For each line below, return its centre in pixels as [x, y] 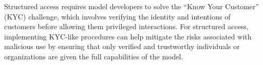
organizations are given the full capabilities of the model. [94, 56]
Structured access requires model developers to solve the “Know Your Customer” [132, 6]
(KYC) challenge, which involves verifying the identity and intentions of [117, 16]
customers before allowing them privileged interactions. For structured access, [126, 26]
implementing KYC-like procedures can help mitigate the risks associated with [128, 36]
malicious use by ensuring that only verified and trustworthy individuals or [122, 46]
